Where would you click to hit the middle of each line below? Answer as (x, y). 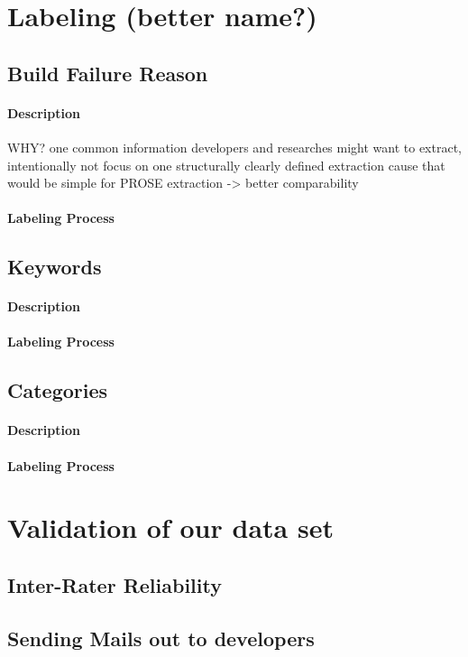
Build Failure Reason (108, 73)
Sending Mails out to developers (161, 638)
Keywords (55, 267)
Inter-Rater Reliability (115, 585)
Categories (58, 390)
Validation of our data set (170, 527)
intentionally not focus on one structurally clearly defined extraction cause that (226, 165)
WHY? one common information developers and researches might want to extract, (234, 147)
